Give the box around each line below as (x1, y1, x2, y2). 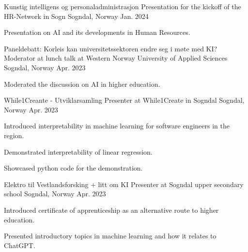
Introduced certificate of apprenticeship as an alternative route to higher (4, 205, 219, 215)
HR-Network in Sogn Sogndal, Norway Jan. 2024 (4, 11, 149, 21)
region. (4, 130, 24, 140)
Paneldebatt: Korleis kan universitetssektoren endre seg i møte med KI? (4, 43, 217, 53)
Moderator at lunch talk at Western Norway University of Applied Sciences (4, 53, 228, 63)
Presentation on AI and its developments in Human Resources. (4, 27, 190, 37)
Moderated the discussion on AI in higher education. (4, 79, 160, 89)
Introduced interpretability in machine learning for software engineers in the (4, 121, 230, 131)
